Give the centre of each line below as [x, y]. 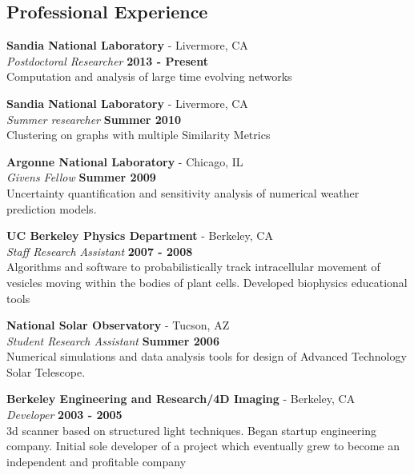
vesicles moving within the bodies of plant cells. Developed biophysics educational [207, 282]
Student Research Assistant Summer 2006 [113, 340]
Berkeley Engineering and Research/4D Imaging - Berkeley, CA [181, 399]
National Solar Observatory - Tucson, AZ [118, 325]
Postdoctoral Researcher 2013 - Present [107, 60]
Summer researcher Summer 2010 [94, 119]
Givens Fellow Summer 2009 [81, 177]
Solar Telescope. [46, 371]
